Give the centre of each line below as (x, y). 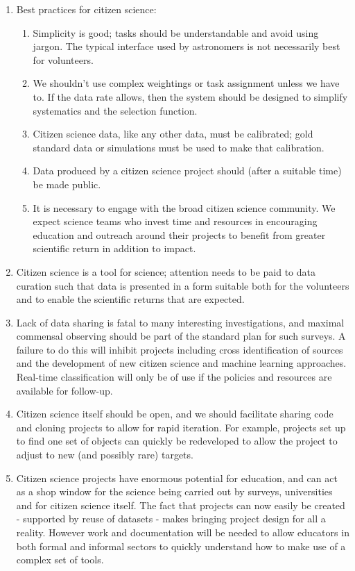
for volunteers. (63, 59)
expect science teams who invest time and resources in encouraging (175, 221)
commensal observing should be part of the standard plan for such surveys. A (181, 336)
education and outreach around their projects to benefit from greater (179, 234)
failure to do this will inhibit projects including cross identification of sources (180, 349)
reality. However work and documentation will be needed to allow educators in (183, 532)
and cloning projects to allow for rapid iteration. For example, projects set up (181, 427)
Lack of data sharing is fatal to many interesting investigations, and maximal (180, 322)
